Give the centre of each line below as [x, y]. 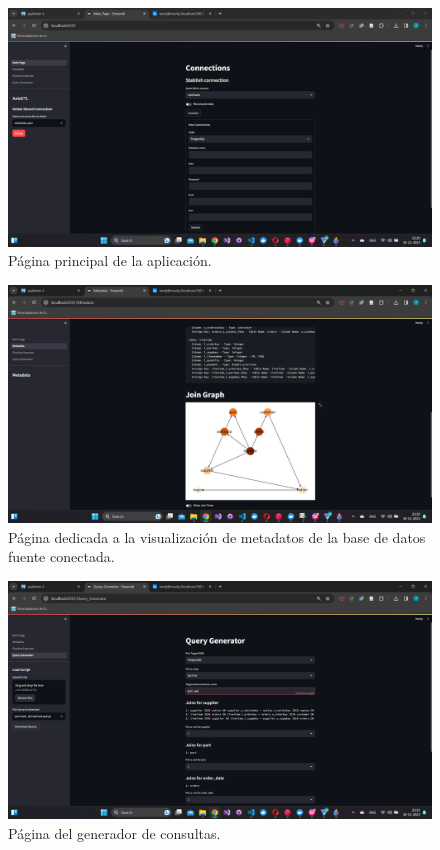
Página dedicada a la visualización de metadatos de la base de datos [217, 536]
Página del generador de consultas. [114, 833]
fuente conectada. [61, 556]
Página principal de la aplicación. [110, 260]
